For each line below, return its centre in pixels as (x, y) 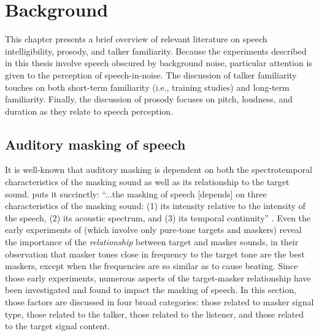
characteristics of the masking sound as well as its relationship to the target (147, 182)
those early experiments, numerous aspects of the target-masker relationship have (158, 277)
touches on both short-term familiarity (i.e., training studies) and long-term (147, 87)
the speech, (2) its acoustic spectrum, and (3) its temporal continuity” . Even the (158, 217)
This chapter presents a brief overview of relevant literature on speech (136, 39)
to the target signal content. (58, 326)
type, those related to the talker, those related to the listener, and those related (154, 314)
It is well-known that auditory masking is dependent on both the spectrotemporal (159, 170)
